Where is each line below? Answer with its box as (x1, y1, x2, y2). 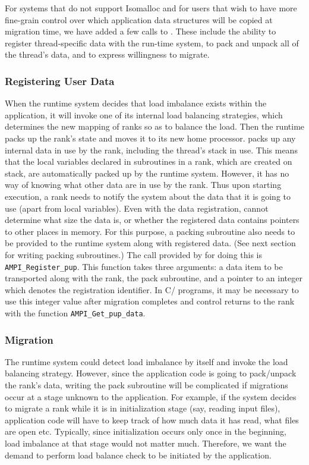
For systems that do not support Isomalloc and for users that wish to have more (5, 2, 297, 14)
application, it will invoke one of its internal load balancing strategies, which (5, 108, 283, 121)
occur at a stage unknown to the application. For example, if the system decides (5, 390, 297, 403)
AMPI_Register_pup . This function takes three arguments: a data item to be (5, 260, 283, 272)
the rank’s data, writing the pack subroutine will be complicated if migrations (5, 379, 288, 391)
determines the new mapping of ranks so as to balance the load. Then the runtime (5, 120, 305, 133)
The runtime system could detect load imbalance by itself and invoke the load (5, 355, 288, 367)
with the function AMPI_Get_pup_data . (5, 306, 146, 319)
